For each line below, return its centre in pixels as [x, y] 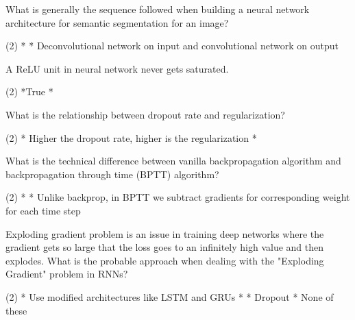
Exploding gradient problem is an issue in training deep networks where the [165, 233]
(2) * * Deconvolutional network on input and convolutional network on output [172, 46]
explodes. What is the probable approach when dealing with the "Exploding [165, 260]
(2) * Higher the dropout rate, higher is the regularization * [131, 137]
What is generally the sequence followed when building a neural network [158, 9]
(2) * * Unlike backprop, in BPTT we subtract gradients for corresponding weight [178, 197]
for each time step [43, 210]
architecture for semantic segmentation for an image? [117, 22]
